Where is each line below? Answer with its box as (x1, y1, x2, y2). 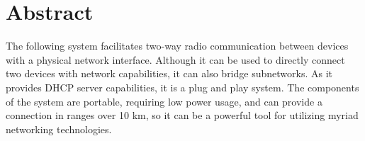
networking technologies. (6, 121, 112, 136)
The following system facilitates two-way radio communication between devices (6, 38, 349, 53)
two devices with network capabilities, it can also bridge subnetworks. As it (6, 66, 332, 81)
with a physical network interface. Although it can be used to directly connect (6, 52, 345, 67)
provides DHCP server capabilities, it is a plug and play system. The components (6, 79, 359, 94)
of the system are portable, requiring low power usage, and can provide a (6, 94, 322, 108)
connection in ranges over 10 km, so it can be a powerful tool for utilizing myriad (6, 108, 359, 123)
